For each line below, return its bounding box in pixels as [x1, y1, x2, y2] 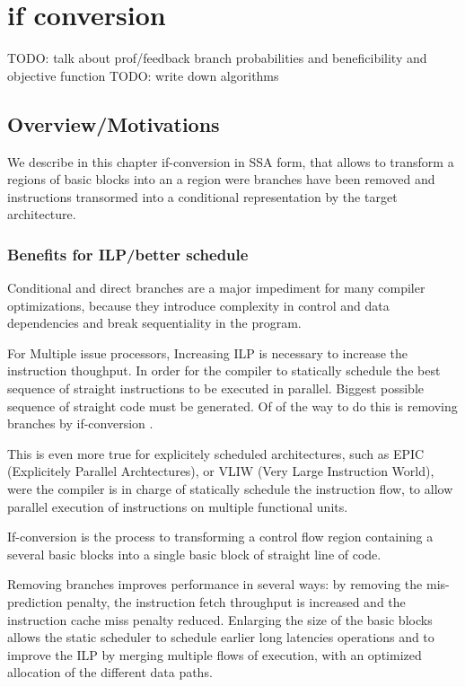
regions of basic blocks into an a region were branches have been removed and [7, 170, 435, 189]
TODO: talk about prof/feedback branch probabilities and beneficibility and [7, 48, 427, 67]
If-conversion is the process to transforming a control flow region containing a [7, 527, 434, 546]
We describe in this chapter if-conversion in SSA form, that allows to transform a [7, 152, 454, 171]
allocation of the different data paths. [7, 663, 213, 682]
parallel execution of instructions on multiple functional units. [7, 497, 348, 515]
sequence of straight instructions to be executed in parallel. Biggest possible [7, 379, 425, 398]
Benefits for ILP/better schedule [7, 242, 249, 265]
